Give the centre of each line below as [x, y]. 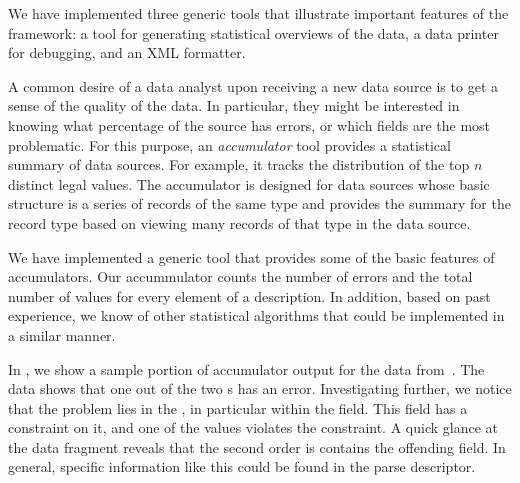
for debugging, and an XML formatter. [127, 52]
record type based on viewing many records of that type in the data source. [239, 222]
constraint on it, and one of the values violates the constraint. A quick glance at [253, 427]
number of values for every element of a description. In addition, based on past [249, 295]
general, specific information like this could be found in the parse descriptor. [242, 466]
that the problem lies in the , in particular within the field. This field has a [238, 407]
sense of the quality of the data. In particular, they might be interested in [234, 105]
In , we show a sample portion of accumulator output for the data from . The [246, 368]
